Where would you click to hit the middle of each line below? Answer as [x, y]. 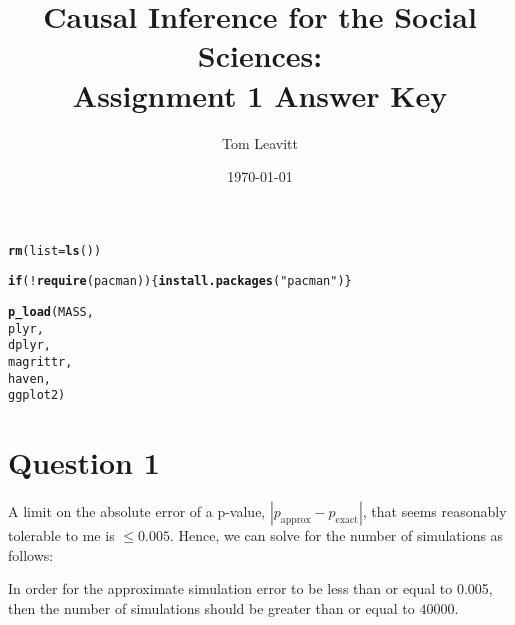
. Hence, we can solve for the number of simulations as [336, 535]
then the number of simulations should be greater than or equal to [211, 607]
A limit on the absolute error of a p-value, [137, 511]
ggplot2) [37, 395]
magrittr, [40, 361]
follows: [31, 554]
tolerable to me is [61, 535]
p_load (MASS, [51, 312]
